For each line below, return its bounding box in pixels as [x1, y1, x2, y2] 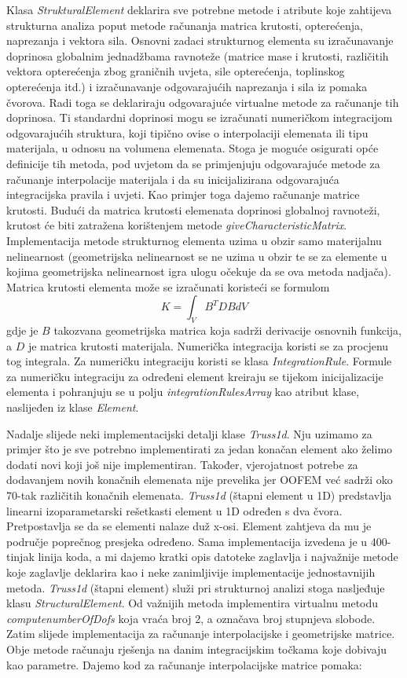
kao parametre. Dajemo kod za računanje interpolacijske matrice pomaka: [6, 656, 362, 673]
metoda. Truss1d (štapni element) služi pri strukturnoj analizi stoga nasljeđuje [6, 579, 385, 596]
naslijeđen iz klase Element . [6, 399, 139, 416]
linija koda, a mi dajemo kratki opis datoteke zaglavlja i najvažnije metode [38, 548, 398, 565]
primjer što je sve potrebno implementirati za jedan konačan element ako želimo [6, 441, 393, 457]
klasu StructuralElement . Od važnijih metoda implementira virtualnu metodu [6, 595, 379, 611]
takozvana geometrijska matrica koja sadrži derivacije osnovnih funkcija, [53, 322, 401, 339]
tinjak [6, 548, 35, 565]
